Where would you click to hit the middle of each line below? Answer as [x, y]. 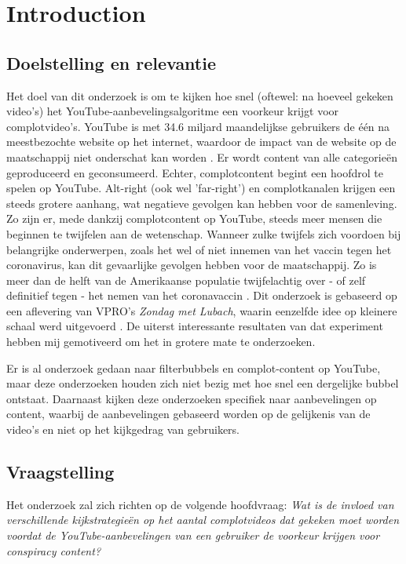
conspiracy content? [54, 550]
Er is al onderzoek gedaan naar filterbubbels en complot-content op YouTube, [194, 368]
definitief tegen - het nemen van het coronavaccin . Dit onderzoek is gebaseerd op [202, 295]
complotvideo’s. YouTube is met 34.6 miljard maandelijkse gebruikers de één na [198, 126]
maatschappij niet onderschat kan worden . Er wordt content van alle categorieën [202, 156]
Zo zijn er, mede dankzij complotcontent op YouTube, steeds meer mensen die [194, 218]
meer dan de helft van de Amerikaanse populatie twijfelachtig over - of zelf [186, 280]
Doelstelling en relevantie [112, 62]
